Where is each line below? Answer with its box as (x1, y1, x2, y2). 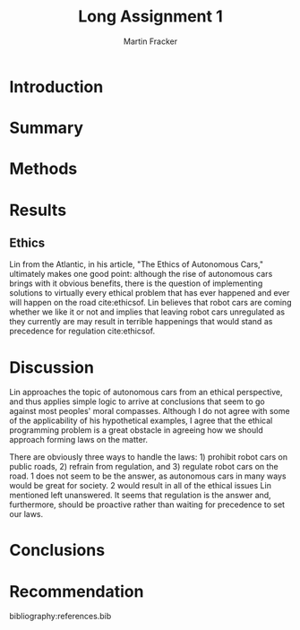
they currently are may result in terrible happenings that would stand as (9, 316, 273, 327)
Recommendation (9, 581, 144, 601)
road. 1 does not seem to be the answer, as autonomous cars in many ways (9, 470, 287, 481)
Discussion (9, 357, 94, 377)
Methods (9, 159, 78, 179)
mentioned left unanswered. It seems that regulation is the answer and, (9, 490, 271, 501)
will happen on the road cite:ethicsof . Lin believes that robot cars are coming (9, 298, 292, 308)
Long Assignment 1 (77, 6, 224, 27)
